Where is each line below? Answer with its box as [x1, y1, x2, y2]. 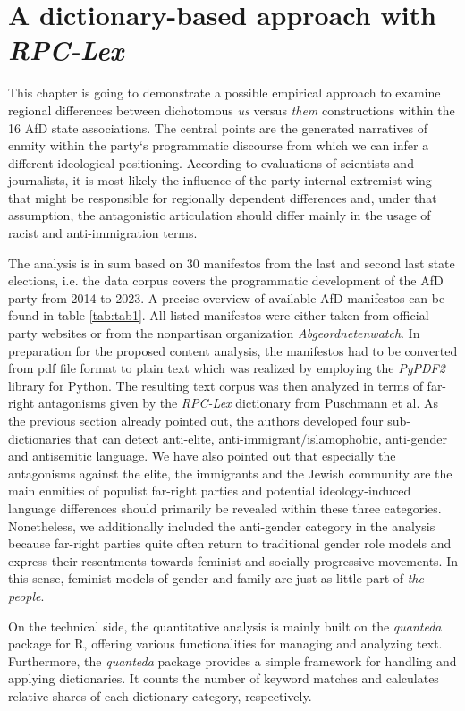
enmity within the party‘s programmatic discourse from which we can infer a [8, 136, 429, 155]
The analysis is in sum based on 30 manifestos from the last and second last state [8, 253, 455, 272]
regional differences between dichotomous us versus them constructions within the [8, 100, 455, 119]
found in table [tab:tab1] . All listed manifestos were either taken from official [8, 306, 429, 325]
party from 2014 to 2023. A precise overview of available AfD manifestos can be [8, 288, 445, 307]
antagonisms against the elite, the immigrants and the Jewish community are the [8, 463, 452, 482]
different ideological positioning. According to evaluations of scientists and [8, 153, 414, 172]
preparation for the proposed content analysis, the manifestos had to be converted [8, 341, 458, 360]
